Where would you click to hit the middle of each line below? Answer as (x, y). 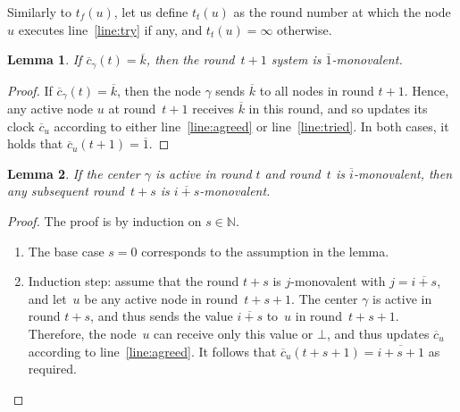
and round (293, 173)
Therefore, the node (82, 334)
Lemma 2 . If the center (74, 173)
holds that (35, 143)
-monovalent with (338, 281)
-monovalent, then (403, 173)
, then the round (190, 59)
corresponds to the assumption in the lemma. (265, 251)
